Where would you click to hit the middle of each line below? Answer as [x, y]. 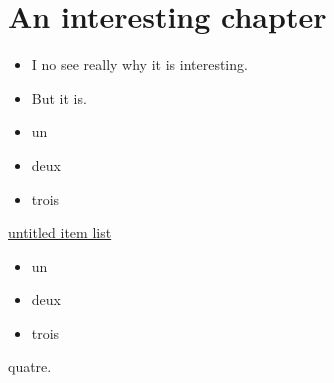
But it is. [59, 97]
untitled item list [60, 232]
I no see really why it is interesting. [139, 64]
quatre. [30, 366]
